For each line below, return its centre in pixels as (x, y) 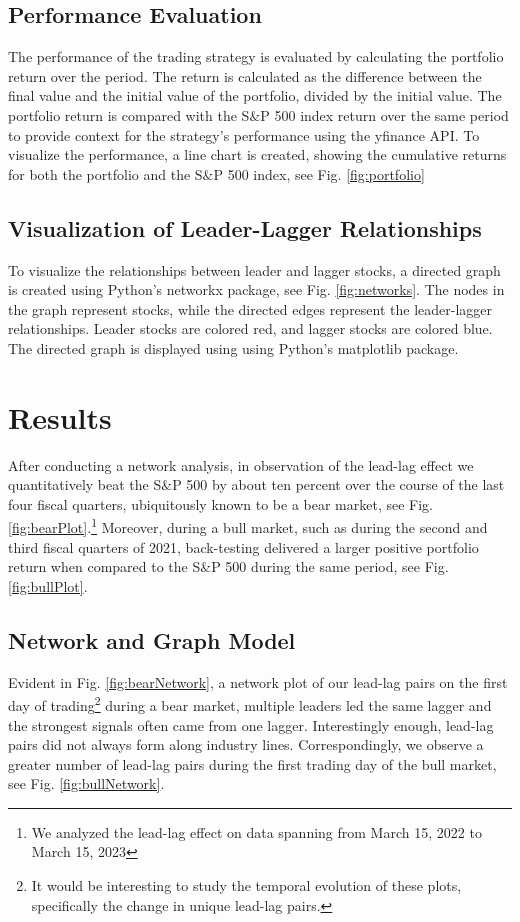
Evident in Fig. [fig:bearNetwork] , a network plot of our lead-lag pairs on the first (258, 681)
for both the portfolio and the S (105, 173)
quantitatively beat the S (85, 484)
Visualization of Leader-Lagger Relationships (245, 227)
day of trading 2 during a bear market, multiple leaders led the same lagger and (250, 703)
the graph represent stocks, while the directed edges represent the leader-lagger (250, 308)
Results (60, 416)
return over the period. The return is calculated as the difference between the (245, 75)
